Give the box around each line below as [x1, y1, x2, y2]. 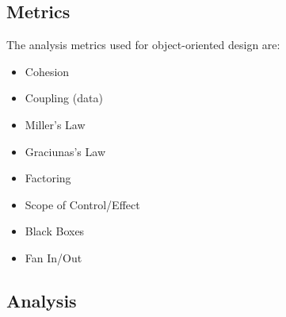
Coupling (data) [25, 90, 103, 106]
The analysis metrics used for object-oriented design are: [6, 36, 280, 53]
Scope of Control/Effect [25, 196, 140, 212]
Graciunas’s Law [25, 143, 106, 159]
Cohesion [25, 63, 70, 79]
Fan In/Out [25, 249, 82, 265]
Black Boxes [25, 223, 85, 239]
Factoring [25, 170, 71, 186]
